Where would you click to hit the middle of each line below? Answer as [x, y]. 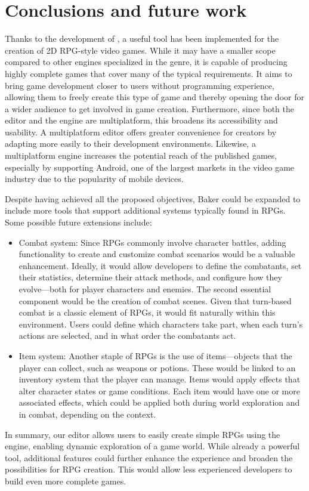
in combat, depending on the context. [87, 414]
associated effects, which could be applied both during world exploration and [159, 402]
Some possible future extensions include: [78, 222]
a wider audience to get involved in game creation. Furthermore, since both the [150, 108]
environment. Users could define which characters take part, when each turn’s [161, 324]
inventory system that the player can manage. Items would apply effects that [160, 379]
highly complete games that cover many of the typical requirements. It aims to [149, 73]
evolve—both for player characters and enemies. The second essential [145, 289]
